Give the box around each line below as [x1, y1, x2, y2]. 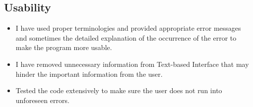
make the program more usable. [15, 42, 112, 53]
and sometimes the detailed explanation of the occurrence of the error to [15, 32, 237, 43]
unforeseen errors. [15, 95, 69, 105]
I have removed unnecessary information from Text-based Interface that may [15, 58, 249, 69]
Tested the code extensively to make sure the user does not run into [15, 85, 222, 96]
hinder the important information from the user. [15, 68, 163, 79]
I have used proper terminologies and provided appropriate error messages [15, 23, 241, 33]
